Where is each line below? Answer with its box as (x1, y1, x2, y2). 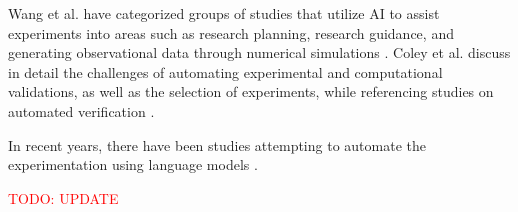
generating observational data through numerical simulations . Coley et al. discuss (8, 42, 511, 63)
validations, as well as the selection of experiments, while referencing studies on (8, 81, 494, 102)
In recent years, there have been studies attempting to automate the (8, 134, 426, 155)
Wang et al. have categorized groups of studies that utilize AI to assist (8, 3, 440, 23)
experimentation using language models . (8, 154, 258, 175)
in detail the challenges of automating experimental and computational (8, 61, 443, 82)
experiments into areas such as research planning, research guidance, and (8, 22, 454, 43)
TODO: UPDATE (8, 187, 119, 208)
